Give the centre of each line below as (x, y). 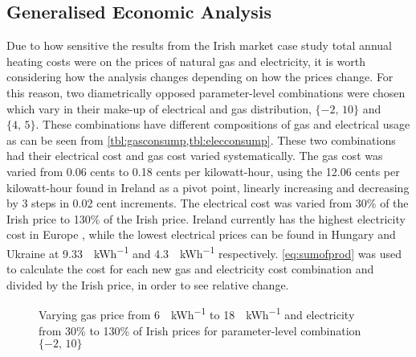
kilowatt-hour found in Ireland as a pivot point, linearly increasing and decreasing (208, 187)
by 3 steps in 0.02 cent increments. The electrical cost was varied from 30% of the (208, 203)
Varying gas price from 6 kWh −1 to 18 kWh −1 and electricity (197, 314)
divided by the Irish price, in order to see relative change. (148, 284)
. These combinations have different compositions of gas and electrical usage (223, 124)
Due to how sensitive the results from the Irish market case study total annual (199, 45)
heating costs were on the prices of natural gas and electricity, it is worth (186, 61)
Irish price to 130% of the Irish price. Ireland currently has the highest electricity (206, 218)
